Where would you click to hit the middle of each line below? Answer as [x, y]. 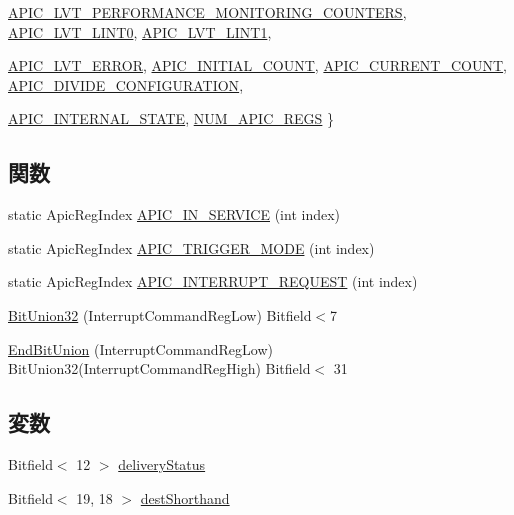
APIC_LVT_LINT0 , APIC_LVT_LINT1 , [140, 31]
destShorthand [185, 497]
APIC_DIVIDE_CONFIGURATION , [126, 84]
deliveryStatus [162, 463]
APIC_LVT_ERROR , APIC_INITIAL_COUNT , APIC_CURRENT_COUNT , [257, 65]
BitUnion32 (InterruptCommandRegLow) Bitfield [160, 314]
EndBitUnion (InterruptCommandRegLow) [140, 348]
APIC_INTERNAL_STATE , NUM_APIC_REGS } [171, 118]
